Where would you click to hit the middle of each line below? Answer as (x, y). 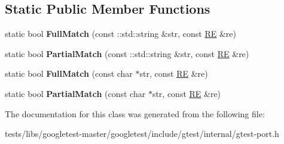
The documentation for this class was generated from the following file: (135, 113)
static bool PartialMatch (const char (75, 93)
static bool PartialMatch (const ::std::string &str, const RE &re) (127, 53)
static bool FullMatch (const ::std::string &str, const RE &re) (120, 34)
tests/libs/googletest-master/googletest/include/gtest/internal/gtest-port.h (142, 134)
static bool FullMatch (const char (69, 73)
